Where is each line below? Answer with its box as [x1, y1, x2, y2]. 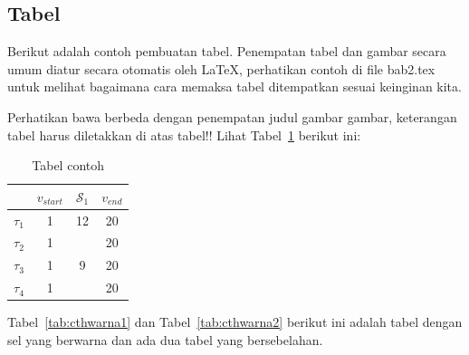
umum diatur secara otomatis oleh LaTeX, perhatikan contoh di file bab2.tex [7, 59, 435, 78]
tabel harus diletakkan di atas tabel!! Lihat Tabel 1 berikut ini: [7, 125, 361, 144]
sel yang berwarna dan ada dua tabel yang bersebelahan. [7, 330, 323, 349]
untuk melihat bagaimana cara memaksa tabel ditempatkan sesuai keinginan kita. [7, 77, 462, 96]
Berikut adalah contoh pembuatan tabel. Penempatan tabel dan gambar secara [7, 42, 446, 61]
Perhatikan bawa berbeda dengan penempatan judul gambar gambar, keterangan [7, 107, 457, 126]
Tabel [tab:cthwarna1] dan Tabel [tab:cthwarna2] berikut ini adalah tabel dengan [7, 312, 463, 331]
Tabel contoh [32, 156, 105, 175]
